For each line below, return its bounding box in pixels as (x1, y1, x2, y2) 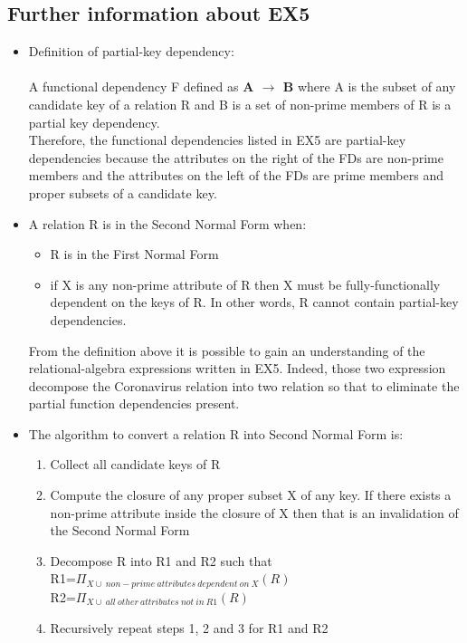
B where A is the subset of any (282, 77, 456, 96)
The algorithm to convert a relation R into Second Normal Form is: (28, 424, 404, 443)
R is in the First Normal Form (50, 245, 219, 264)
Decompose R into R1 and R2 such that (50, 551, 272, 570)
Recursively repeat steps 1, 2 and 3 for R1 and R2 (50, 618, 329, 637)
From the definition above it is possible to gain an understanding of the (28, 341, 425, 360)
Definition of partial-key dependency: (28, 42, 234, 61)
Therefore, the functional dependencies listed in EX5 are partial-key (28, 130, 406, 149)
